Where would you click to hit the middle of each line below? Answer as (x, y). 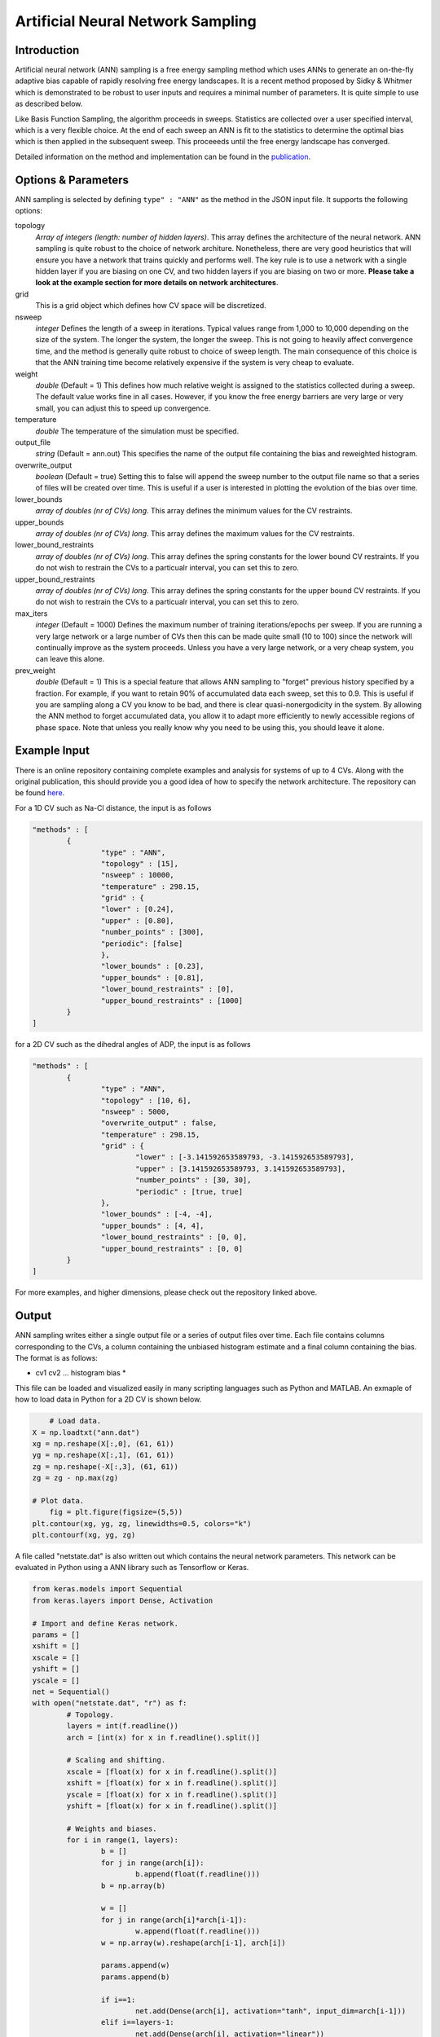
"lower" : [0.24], (137, 909)
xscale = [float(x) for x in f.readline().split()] (172, 1771)
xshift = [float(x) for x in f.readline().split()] (172, 1783)
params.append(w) (135, 1965)
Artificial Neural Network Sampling (136, 21)
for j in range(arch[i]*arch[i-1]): (174, 1920)
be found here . (40, 793)
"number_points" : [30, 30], (193, 1180)
